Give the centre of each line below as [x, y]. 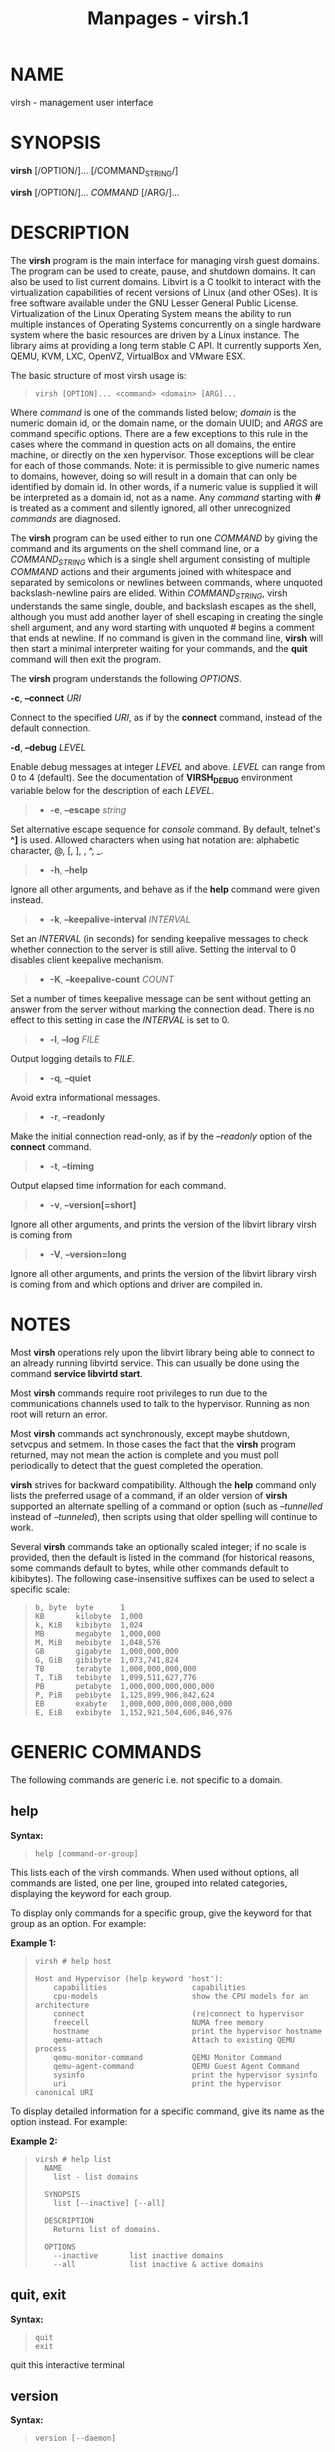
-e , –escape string [88, 810]
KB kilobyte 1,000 [88, 1616]
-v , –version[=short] [93, 1205]
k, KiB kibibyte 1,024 [88, 1625]
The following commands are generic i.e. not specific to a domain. [146, 1779]
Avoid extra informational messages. [85, 1097]
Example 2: [34, 2141]
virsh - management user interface [82, 102]
